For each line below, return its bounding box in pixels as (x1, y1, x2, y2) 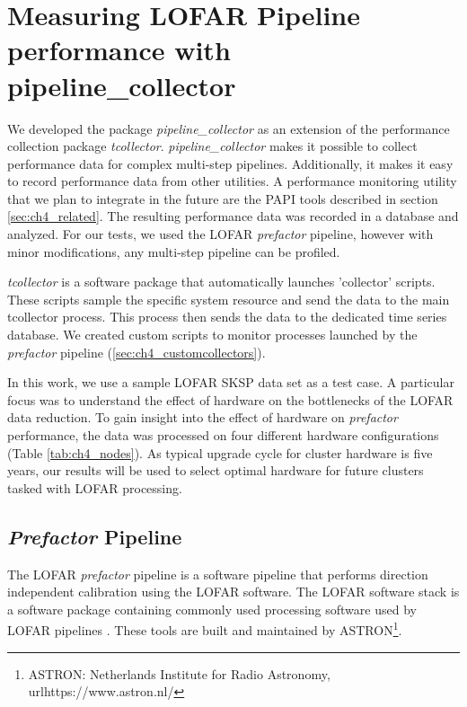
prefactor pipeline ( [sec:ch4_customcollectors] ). (7, 342, 266, 361)
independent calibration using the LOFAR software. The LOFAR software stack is (7, 582, 460, 601)
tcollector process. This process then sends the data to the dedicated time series (7, 307, 447, 326)
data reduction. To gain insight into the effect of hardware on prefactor (7, 408, 398, 427)
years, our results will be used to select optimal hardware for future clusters (7, 461, 424, 480)
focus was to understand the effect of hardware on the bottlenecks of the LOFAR (7, 390, 454, 409)
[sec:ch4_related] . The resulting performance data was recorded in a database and (7, 207, 459, 225)
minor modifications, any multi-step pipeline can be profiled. (7, 242, 340, 261)
